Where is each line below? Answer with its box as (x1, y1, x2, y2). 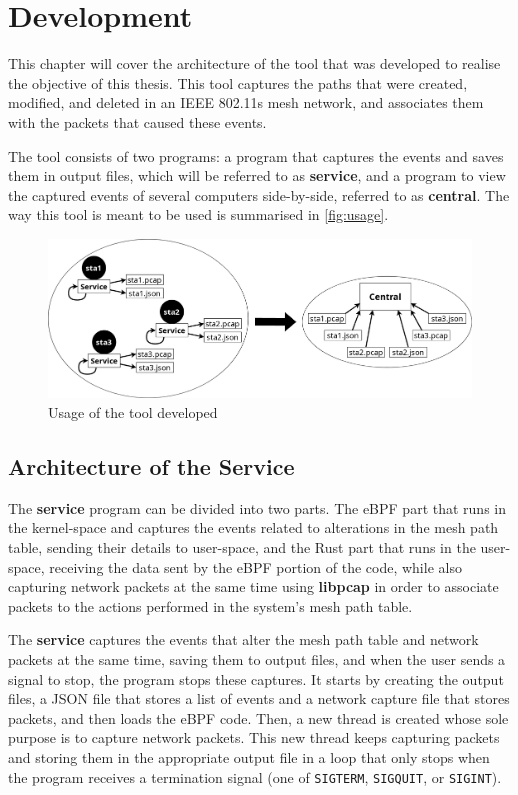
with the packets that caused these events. (8, 111, 267, 132)
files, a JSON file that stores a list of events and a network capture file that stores (8, 688, 510, 709)
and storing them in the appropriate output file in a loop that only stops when (8, 746, 490, 767)
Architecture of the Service (8, 451, 295, 482)
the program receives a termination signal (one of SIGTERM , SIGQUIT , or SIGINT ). (8, 766, 502, 787)
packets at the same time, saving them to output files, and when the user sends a (8, 648, 506, 669)
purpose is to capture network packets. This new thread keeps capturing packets (8, 727, 500, 748)
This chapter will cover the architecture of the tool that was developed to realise (8, 53, 501, 74)
